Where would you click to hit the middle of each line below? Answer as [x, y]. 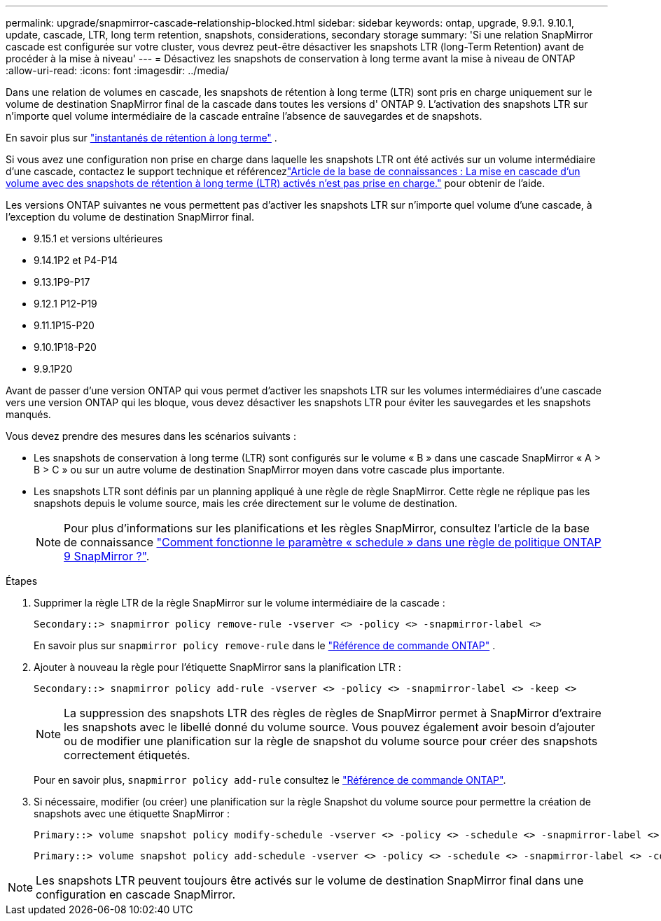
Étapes [22, 581]
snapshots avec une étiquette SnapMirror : [132, 813]
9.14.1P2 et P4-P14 [76, 260]
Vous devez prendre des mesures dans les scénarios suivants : [151, 436]
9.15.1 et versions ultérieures [98, 238]
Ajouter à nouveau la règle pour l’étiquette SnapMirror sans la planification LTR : [217, 667]
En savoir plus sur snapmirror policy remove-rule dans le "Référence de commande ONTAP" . [265, 645]
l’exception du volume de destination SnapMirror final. [130, 217]
